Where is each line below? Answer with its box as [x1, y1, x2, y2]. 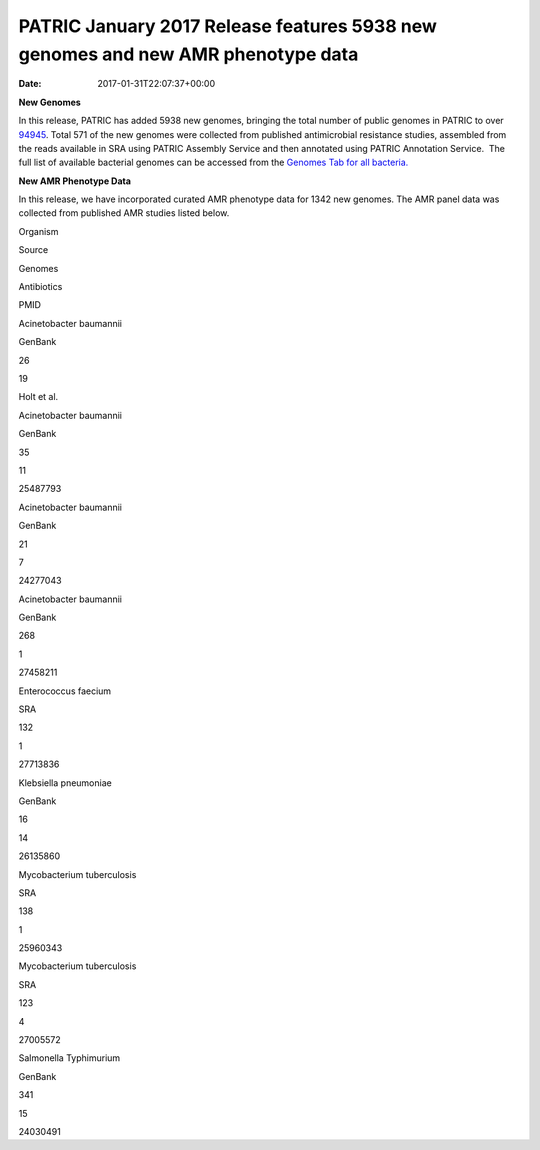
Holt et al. [18, 391, 59, 403]
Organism [18, 225, 59, 237]
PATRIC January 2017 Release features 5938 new [18, 15, 437, 37]
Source [18, 244, 49, 256]
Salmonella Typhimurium [18, 1052, 121, 1064]
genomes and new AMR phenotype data [18, 43, 359, 65]
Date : [18, 78, 42, 90]
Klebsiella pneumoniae [18, 776, 112, 789]
